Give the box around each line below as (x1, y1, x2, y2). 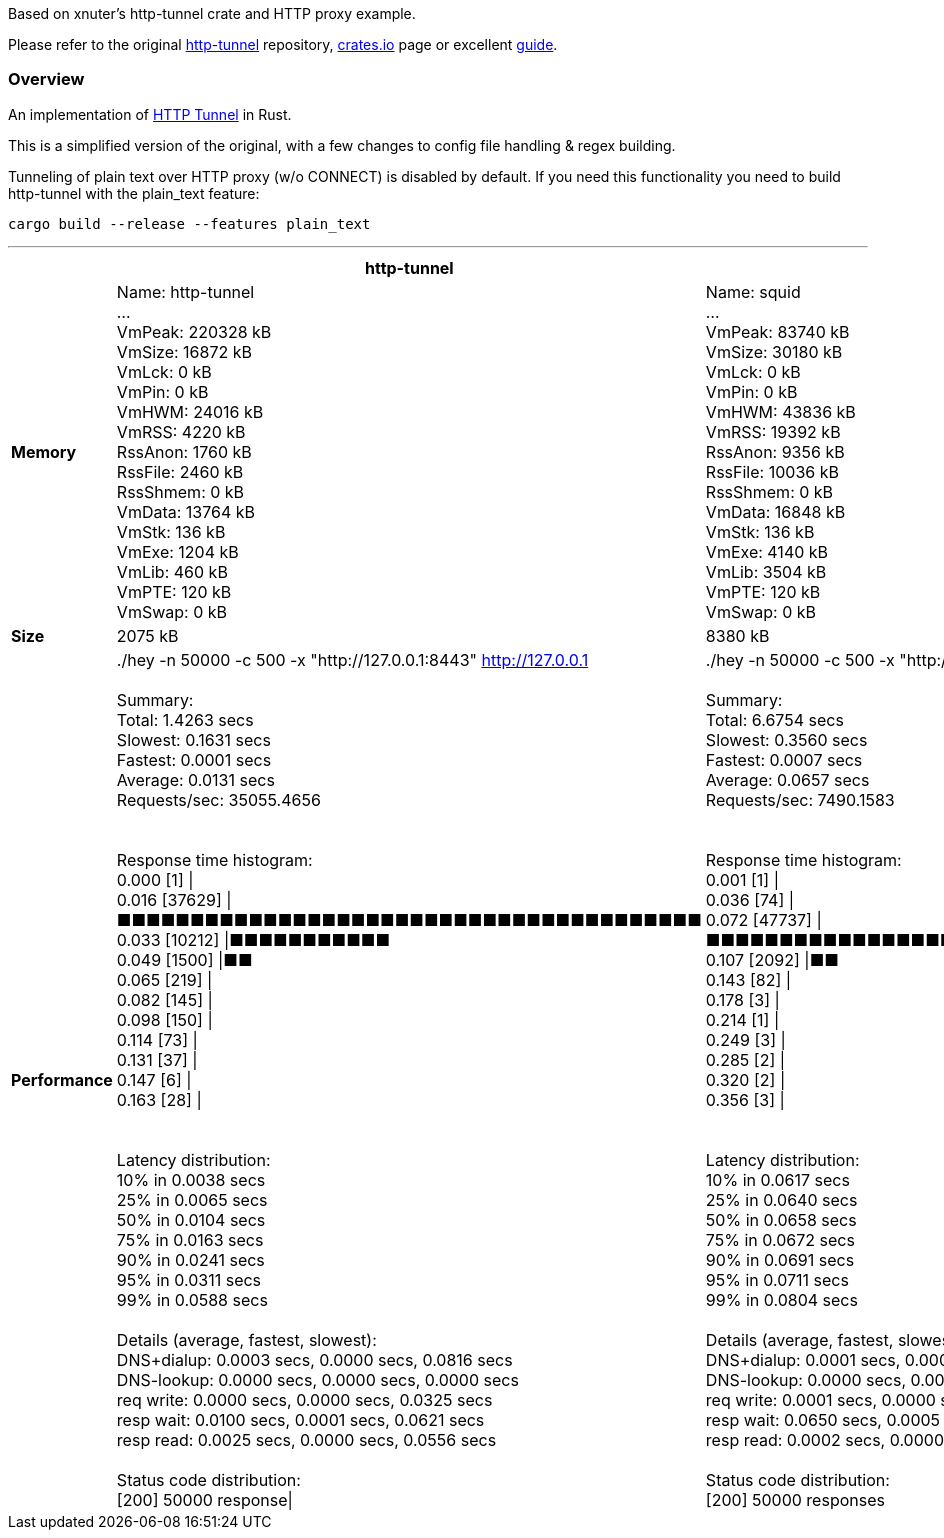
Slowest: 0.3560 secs (705, 729, 868, 750)
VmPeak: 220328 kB (116, 321, 272, 342)
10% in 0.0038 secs (116, 1169, 266, 1190)
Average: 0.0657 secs (705, 769, 870, 790)
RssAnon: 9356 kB (705, 441, 845, 462)
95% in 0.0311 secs (116, 1269, 262, 1290)
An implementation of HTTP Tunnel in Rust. (8, 105, 292, 123)
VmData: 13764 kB (116, 501, 256, 522)
